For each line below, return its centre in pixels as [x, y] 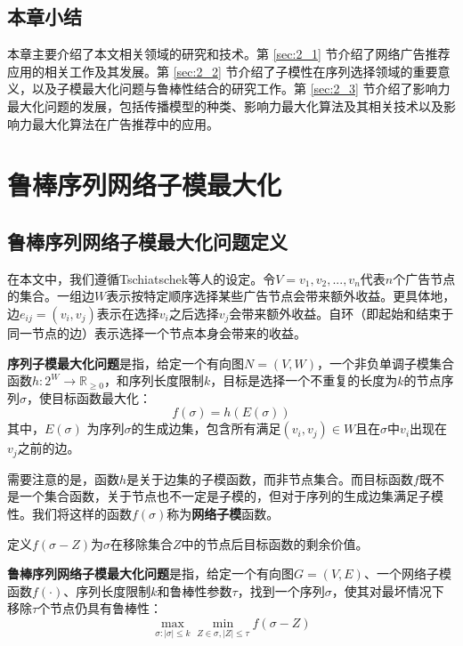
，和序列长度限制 [154, 380]
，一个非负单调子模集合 [386, 363]
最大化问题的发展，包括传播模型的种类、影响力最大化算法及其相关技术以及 [225, 105]
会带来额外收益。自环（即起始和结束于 [341, 313]
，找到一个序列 [281, 590]
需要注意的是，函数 [63, 478]
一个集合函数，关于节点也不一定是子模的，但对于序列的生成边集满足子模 [231, 496]
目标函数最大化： [101, 397]
